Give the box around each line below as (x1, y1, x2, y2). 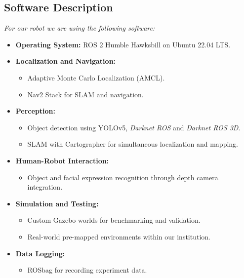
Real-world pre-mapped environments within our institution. (27, 231, 210, 241)
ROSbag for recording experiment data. (27, 265, 147, 275)
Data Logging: (15, 248, 65, 258)
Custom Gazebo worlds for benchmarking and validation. (27, 215, 201, 225)
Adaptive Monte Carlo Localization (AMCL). (27, 72, 165, 82)
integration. (27, 182, 63, 192)
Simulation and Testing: (15, 198, 99, 208)
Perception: (15, 106, 56, 116)
